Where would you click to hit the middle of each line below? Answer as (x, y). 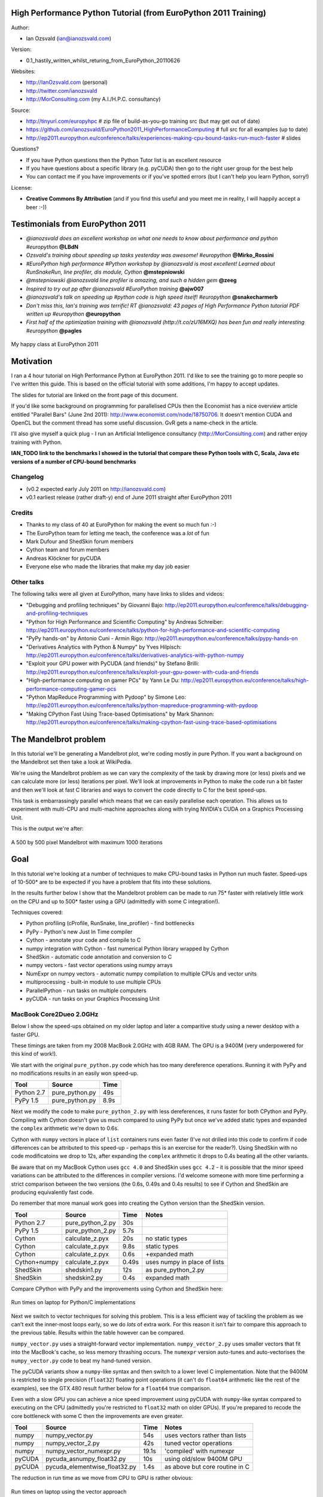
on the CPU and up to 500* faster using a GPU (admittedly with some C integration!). (115, 901)
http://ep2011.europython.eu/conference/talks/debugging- (237, 605)
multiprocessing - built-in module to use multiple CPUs (94, 982)
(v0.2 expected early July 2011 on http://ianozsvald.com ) (96, 489)
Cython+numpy (37, 1262)
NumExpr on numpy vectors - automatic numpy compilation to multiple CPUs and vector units (141, 974)
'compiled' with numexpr (199, 1451)
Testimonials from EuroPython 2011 (78, 224)
